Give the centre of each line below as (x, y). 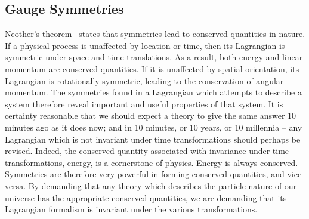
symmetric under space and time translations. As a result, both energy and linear (154, 57)
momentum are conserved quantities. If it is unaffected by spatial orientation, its (152, 68)
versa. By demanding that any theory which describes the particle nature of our (151, 185)
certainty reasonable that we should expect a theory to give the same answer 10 (151, 115)
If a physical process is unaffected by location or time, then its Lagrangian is (145, 45)
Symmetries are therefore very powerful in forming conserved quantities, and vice (153, 174)
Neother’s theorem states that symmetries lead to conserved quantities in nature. (155, 34)
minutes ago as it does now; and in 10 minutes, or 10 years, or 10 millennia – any (154, 127)
